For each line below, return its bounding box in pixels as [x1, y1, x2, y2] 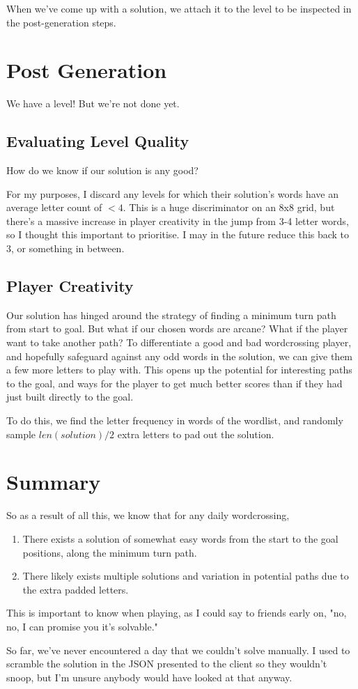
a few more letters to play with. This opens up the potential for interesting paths [6, 362, 352, 377]
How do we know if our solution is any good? [6, 163, 199, 178]
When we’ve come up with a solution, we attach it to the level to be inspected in [6, 1, 352, 15]
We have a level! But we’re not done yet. [6, 96, 180, 111]
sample [6, 426, 36, 441]
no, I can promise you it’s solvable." [6, 619, 158, 633]
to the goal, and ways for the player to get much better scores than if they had [6, 376, 343, 390]
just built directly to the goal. [6, 389, 134, 404]
